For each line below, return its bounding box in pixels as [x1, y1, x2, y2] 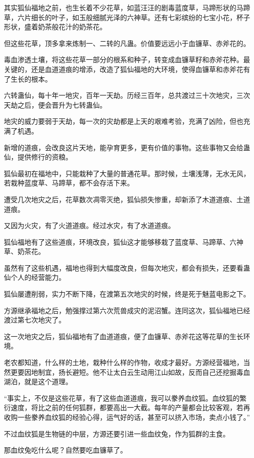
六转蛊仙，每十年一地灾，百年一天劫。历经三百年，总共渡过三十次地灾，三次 [4, 90, 250, 100]
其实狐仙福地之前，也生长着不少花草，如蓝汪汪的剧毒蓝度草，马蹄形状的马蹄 [4, 2, 250, 12]
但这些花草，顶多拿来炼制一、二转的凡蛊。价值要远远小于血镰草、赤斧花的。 [4, 38, 250, 48]
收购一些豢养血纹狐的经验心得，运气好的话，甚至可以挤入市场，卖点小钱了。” [4, 412, 250, 422]
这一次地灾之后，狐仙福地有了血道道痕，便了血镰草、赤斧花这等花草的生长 [4, 331, 243, 341]
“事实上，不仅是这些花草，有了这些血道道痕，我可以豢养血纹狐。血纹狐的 [4, 392, 240, 403]
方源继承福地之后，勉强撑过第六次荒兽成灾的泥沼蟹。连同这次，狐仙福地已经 [4, 305, 250, 315]
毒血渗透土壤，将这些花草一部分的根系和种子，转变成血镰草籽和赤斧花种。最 [4, 54, 250, 65]
